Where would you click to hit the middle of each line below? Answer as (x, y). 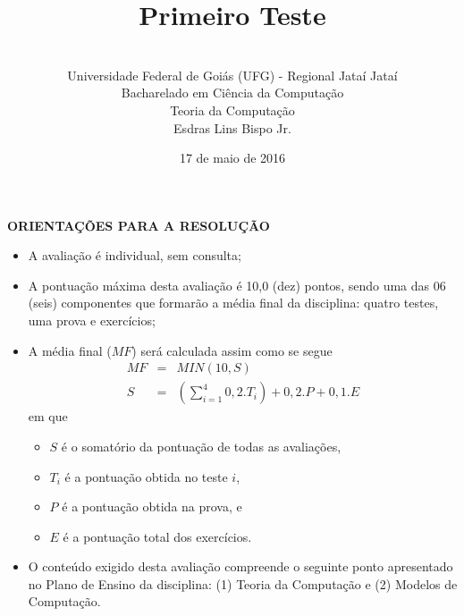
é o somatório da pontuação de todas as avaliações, (201, 446)
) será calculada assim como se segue (232, 350)
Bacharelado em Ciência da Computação (232, 93)
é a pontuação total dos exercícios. (157, 536)
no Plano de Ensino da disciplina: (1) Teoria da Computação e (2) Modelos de (243, 583)
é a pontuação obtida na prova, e (152, 506)
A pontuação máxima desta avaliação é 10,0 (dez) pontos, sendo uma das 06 (237, 285)
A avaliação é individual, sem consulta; (135, 255)
